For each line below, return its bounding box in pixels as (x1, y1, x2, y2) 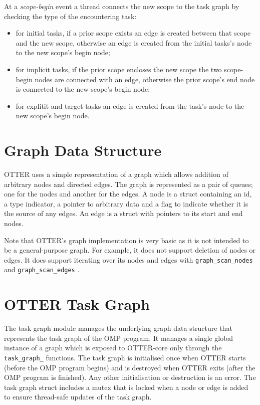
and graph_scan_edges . (4, 264, 80, 275)
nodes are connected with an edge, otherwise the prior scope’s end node (35, 74, 255, 84)
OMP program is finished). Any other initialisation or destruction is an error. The (4, 372, 256, 382)
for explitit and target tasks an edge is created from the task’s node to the (16, 100, 244, 111)
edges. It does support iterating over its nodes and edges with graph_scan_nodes (4, 254, 253, 265)
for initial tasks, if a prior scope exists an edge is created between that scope (16, 28, 251, 38)
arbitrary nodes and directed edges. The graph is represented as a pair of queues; (4, 178, 253, 189)
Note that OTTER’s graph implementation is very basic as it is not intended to (4, 235, 249, 245)
